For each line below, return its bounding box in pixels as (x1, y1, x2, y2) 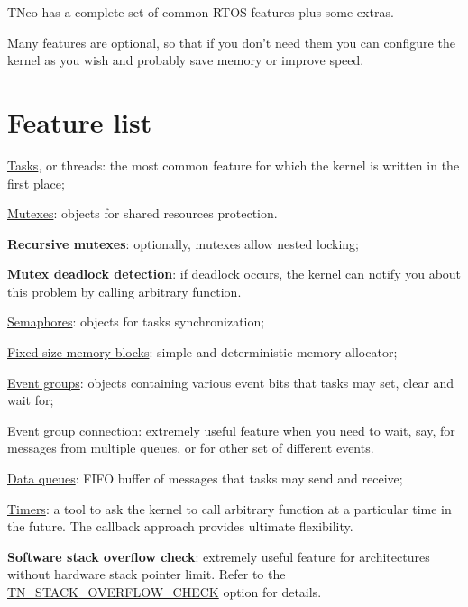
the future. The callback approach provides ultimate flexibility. (7, 517, 353, 536)
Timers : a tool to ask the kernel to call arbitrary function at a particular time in (7, 499, 452, 518)
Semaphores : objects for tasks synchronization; (7, 312, 265, 331)
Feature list (7, 103, 152, 140)
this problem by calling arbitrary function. (7, 281, 242, 300)
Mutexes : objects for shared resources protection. (7, 204, 278, 223)
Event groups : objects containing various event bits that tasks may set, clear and (7, 372, 454, 391)
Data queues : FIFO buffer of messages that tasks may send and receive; (7, 469, 403, 488)
